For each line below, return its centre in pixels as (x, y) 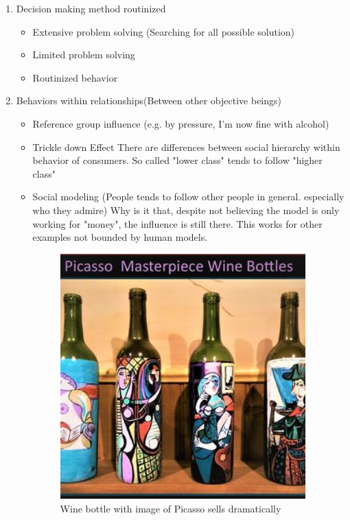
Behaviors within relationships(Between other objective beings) (149, 101)
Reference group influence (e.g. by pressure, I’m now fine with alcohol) (181, 123)
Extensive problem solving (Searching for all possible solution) (164, 31)
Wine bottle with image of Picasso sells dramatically (171, 508)
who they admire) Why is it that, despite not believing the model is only (186, 210)
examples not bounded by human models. (120, 237)
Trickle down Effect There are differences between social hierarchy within (186, 146)
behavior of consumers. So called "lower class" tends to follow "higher (177, 160)
